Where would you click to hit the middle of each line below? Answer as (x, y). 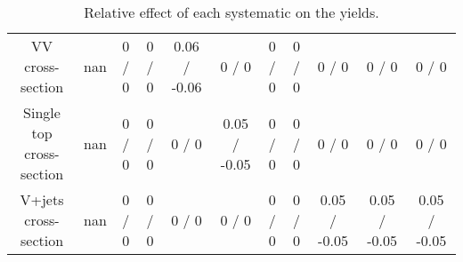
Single (42, 112)
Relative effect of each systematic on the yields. (231, 12)
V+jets (42, 199)
